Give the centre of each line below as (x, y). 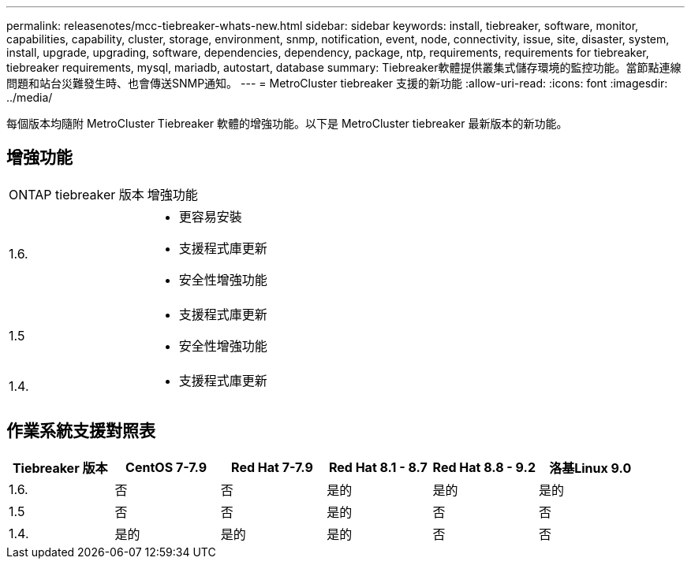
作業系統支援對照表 (81, 431)
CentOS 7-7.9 (166, 467)
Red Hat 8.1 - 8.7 (378, 467)
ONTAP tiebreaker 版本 (77, 194)
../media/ (30, 97)
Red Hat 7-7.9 (272, 467)
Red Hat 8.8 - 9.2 (484, 467)
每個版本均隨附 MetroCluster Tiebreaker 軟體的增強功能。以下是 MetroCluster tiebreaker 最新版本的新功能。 (287, 123)
